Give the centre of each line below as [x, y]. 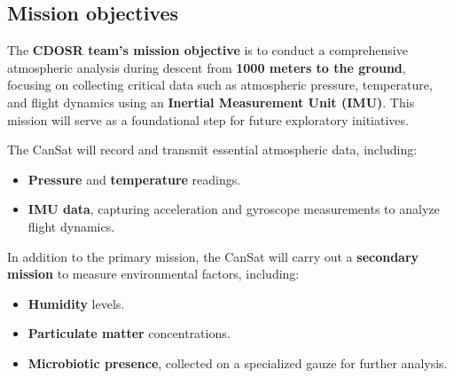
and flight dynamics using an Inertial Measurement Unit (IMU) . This [211, 102]
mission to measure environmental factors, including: [153, 274]
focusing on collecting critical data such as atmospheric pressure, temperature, [220, 85]
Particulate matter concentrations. [129, 333]
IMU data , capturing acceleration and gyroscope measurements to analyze [234, 209]
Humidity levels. [76, 303]
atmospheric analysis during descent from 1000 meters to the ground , [207, 67]
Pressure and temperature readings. [134, 179]
